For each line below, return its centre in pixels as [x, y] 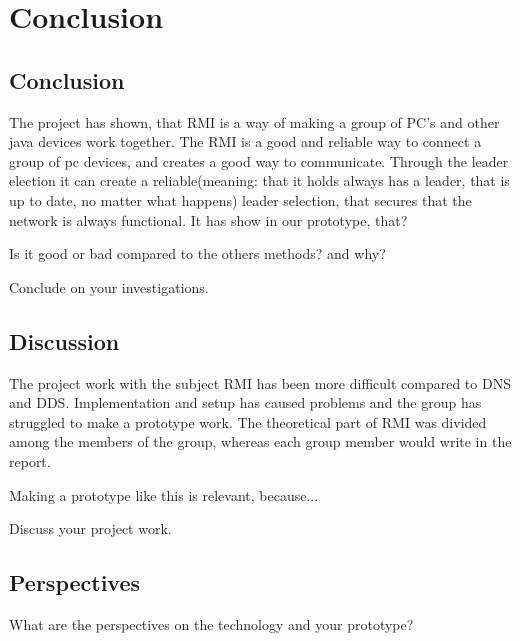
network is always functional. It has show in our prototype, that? [208, 219]
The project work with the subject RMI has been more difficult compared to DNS [260, 382]
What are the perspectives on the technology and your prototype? [211, 623]
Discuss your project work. [90, 528]
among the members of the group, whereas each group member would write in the [260, 441]
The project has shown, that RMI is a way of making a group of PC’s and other [254, 121]
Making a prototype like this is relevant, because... [164, 494]
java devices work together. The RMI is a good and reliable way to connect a [245, 141]
